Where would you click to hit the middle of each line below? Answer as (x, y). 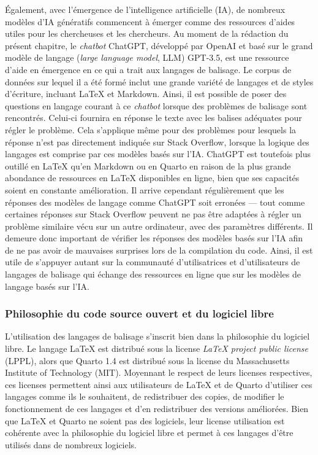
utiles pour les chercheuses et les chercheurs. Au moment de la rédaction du (147, 33)
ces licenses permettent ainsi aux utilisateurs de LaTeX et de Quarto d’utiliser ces (159, 384)
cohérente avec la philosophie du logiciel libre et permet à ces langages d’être (149, 433)
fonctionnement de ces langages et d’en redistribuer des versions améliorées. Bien (157, 409)
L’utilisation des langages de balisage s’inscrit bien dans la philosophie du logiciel (157, 336)
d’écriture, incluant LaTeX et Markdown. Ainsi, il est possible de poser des (146, 94)
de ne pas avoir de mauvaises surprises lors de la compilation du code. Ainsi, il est (159, 250)
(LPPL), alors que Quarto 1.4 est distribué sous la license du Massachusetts (147, 360)
